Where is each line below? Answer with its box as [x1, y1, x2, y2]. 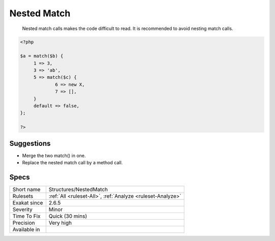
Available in [12, 226, 40, 233]
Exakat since [12, 199, 43, 206]
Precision [12, 219, 35, 226]
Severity [12, 206, 33, 213]
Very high [48, 219, 72, 226]
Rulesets [12, 193, 33, 200]
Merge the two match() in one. [22, 153, 86, 159]
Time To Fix [12, 213, 41, 220]
